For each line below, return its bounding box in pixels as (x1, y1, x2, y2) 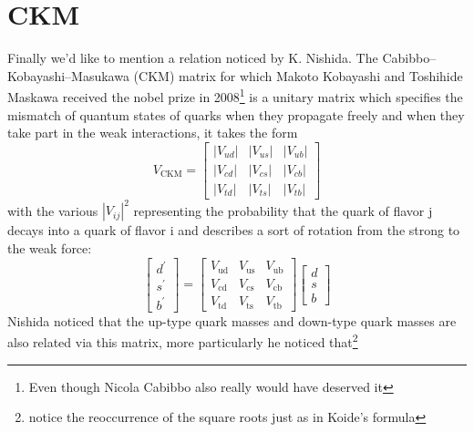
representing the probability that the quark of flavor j (133, 201, 433, 220)
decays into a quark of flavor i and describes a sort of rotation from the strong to (7, 221, 460, 240)
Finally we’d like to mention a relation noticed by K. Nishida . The (7, 48, 378, 67)
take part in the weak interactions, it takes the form (7, 123, 298, 142)
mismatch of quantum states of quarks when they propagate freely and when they (7, 105, 465, 124)
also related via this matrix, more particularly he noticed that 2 (7, 330, 358, 351)
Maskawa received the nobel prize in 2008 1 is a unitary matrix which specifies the (7, 85, 463, 106)
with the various (7, 201, 98, 220)
